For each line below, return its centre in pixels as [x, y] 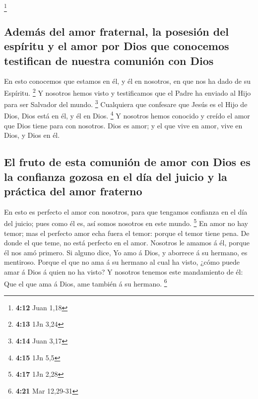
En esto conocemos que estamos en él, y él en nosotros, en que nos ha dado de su [127, 81]
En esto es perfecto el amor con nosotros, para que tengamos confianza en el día [126, 211]
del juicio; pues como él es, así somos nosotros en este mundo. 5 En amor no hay [126, 223]
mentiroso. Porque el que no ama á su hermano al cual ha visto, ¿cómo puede [122, 262]
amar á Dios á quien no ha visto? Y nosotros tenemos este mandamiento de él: [124, 272]
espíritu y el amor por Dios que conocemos [117, 46]
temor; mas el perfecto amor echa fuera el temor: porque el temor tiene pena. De [127, 233]
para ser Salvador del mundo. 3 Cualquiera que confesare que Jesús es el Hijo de [126, 103]
